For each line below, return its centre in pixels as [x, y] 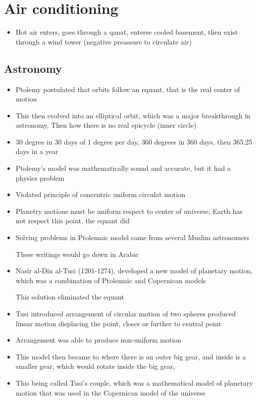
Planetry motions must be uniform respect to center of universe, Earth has [129, 211]
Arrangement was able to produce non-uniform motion [99, 340]
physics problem [40, 177]
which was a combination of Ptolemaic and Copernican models [111, 280]
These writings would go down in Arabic [77, 254]
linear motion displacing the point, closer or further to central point [118, 323]
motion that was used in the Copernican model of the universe [110, 392]
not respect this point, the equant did [73, 221]
